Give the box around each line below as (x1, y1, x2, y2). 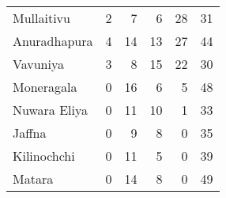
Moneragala (13, 78, 77, 96)
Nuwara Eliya (13, 101, 88, 119)
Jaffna (13, 124, 47, 142)
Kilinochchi (13, 147, 75, 165)
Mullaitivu (13, 9, 70, 27)
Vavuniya (13, 55, 64, 73)
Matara (13, 169, 54, 188)
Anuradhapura (13, 32, 93, 50)
